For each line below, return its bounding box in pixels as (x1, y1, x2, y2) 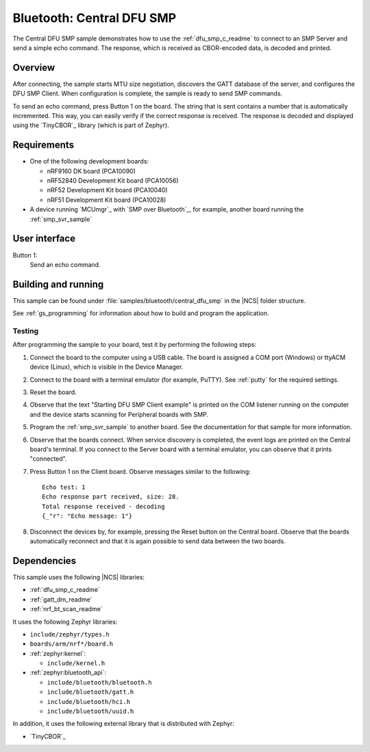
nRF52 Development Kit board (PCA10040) (47, 186, 168, 194)
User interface (12, 233, 75, 244)
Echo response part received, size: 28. (42, 493, 180, 501)
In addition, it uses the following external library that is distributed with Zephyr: (12, 720, 234, 728)
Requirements (12, 139, 75, 151)
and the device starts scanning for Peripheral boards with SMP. (29, 410, 209, 418)
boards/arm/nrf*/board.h (29, 640, 113, 648)
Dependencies (12, 555, 77, 567)
